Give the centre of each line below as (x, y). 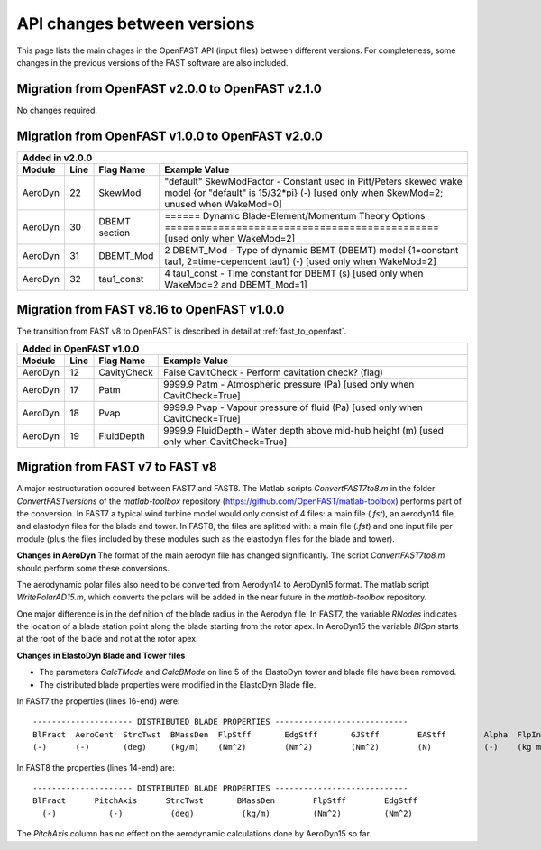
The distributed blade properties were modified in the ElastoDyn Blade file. (178, 684)
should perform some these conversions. (93, 568)
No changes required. (57, 110)
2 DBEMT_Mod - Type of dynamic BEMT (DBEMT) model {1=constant (311, 250)
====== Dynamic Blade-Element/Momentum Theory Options (294, 215)
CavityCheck (126, 372)
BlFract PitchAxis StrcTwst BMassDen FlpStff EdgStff (225, 801)
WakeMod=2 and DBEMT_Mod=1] (236, 284)
